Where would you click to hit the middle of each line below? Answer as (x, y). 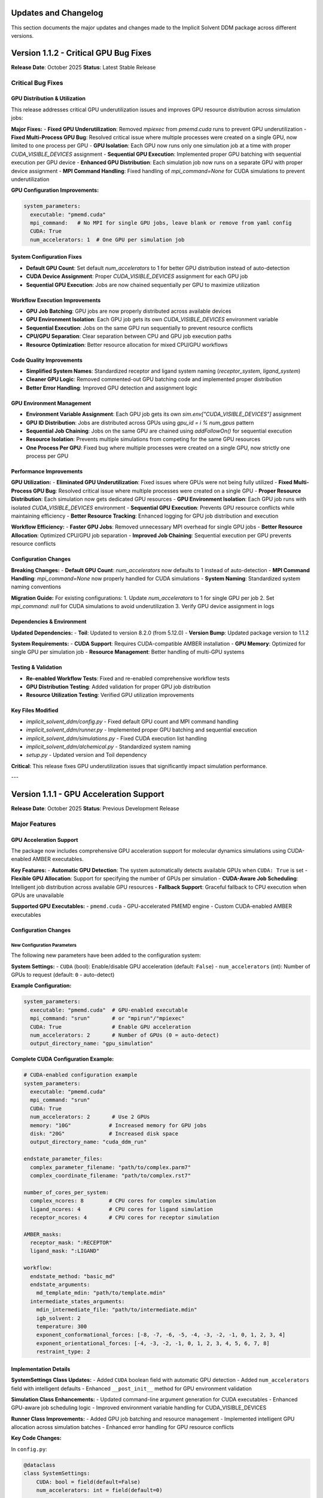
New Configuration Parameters (44, 945)
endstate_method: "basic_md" (73, 1276)
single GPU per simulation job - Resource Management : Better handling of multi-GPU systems (128, 652)
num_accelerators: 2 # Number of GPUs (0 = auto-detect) (125, 1035)
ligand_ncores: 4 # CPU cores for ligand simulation (122, 1209)
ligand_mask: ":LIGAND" (65, 1251)
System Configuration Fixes (46, 257)
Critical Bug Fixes (37, 83)
